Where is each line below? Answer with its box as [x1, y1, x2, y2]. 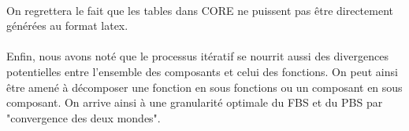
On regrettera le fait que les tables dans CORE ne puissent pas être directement [6, 2, 393, 18]
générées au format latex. [6, 17, 128, 34]
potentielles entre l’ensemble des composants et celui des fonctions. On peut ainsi [6, 63, 398, 79]
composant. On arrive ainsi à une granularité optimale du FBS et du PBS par [6, 94, 383, 111]
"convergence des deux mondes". [6, 109, 161, 126]
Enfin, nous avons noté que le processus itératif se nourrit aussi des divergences [6, 48, 389, 64]
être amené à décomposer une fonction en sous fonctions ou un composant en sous [6, 78, 403, 95]
